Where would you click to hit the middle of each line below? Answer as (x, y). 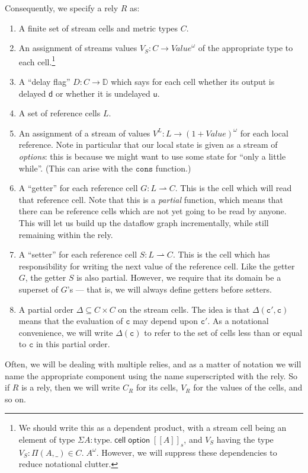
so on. (15, 399)
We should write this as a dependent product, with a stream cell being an (153, 428)
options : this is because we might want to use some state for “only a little (152, 156)
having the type (245, 439)
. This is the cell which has (221, 254)
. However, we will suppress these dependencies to (187, 452)
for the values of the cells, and (248, 387)
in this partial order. (73, 344)
